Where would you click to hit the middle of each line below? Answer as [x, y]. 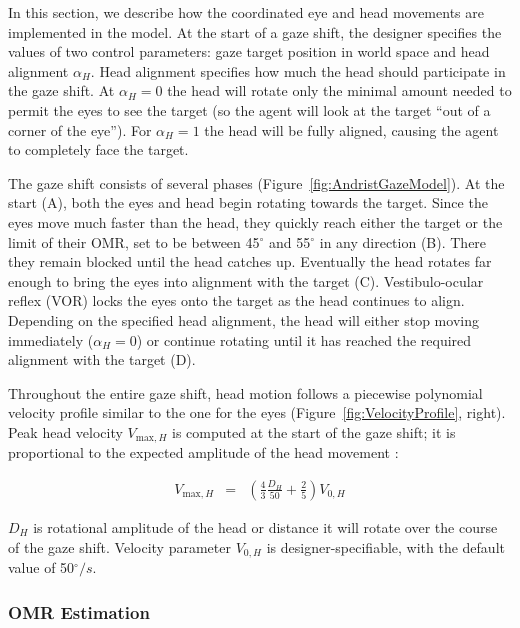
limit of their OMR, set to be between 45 [134, 241]
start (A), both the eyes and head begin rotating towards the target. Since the [248, 202]
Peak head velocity [65, 431]
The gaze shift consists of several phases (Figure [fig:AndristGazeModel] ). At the [256, 182]
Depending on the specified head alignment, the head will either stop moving [243, 319]
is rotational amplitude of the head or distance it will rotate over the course [265, 526]
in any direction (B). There [403, 241]
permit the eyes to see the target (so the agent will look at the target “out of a [249, 109]
